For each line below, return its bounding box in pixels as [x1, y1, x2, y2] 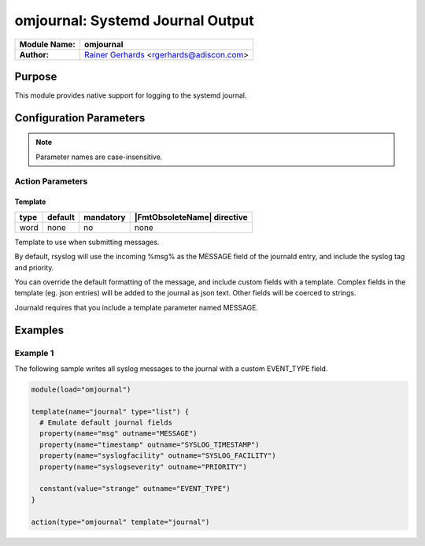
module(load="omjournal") [31, 384, 131, 394]
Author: [19, 49, 50, 60]
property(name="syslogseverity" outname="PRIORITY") [39, 462, 247, 471]
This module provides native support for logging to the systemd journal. [14, 91, 247, 100]
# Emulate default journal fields [39, 418, 173, 427]
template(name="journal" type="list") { [31, 407, 189, 416]
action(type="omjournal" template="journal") [31, 517, 210, 526]
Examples [14, 323, 65, 336]
